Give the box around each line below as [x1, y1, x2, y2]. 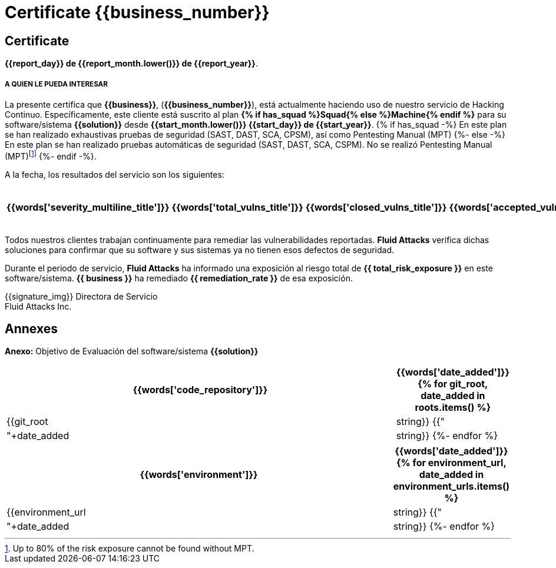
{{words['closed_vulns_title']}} [305, 201, 447, 213]
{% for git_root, [418, 378, 488, 390]
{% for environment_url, [396, 457, 507, 469]
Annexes [5, 321, 58, 337]
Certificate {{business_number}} [5, 2, 270, 22]
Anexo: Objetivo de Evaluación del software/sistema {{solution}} [5, 346, 259, 357]
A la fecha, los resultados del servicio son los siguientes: [5, 169, 224, 180]
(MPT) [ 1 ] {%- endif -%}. [5, 149, 97, 161]
